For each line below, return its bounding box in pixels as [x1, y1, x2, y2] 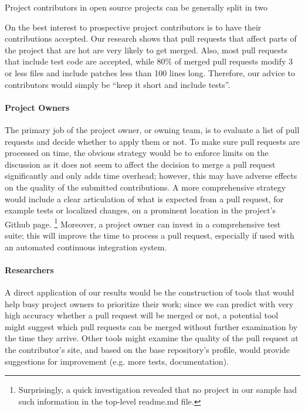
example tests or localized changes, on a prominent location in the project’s [5, 204, 276, 216]
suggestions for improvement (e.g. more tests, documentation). [5, 355, 229, 367]
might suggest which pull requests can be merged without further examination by [5, 320, 298, 332]
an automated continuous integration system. [5, 240, 167, 253]
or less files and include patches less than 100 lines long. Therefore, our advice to [5, 66, 295, 79]
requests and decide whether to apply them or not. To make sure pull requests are [5, 135, 300, 147]
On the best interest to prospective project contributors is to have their [5, 21, 262, 33]
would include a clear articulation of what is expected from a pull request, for [5, 192, 284, 205]
